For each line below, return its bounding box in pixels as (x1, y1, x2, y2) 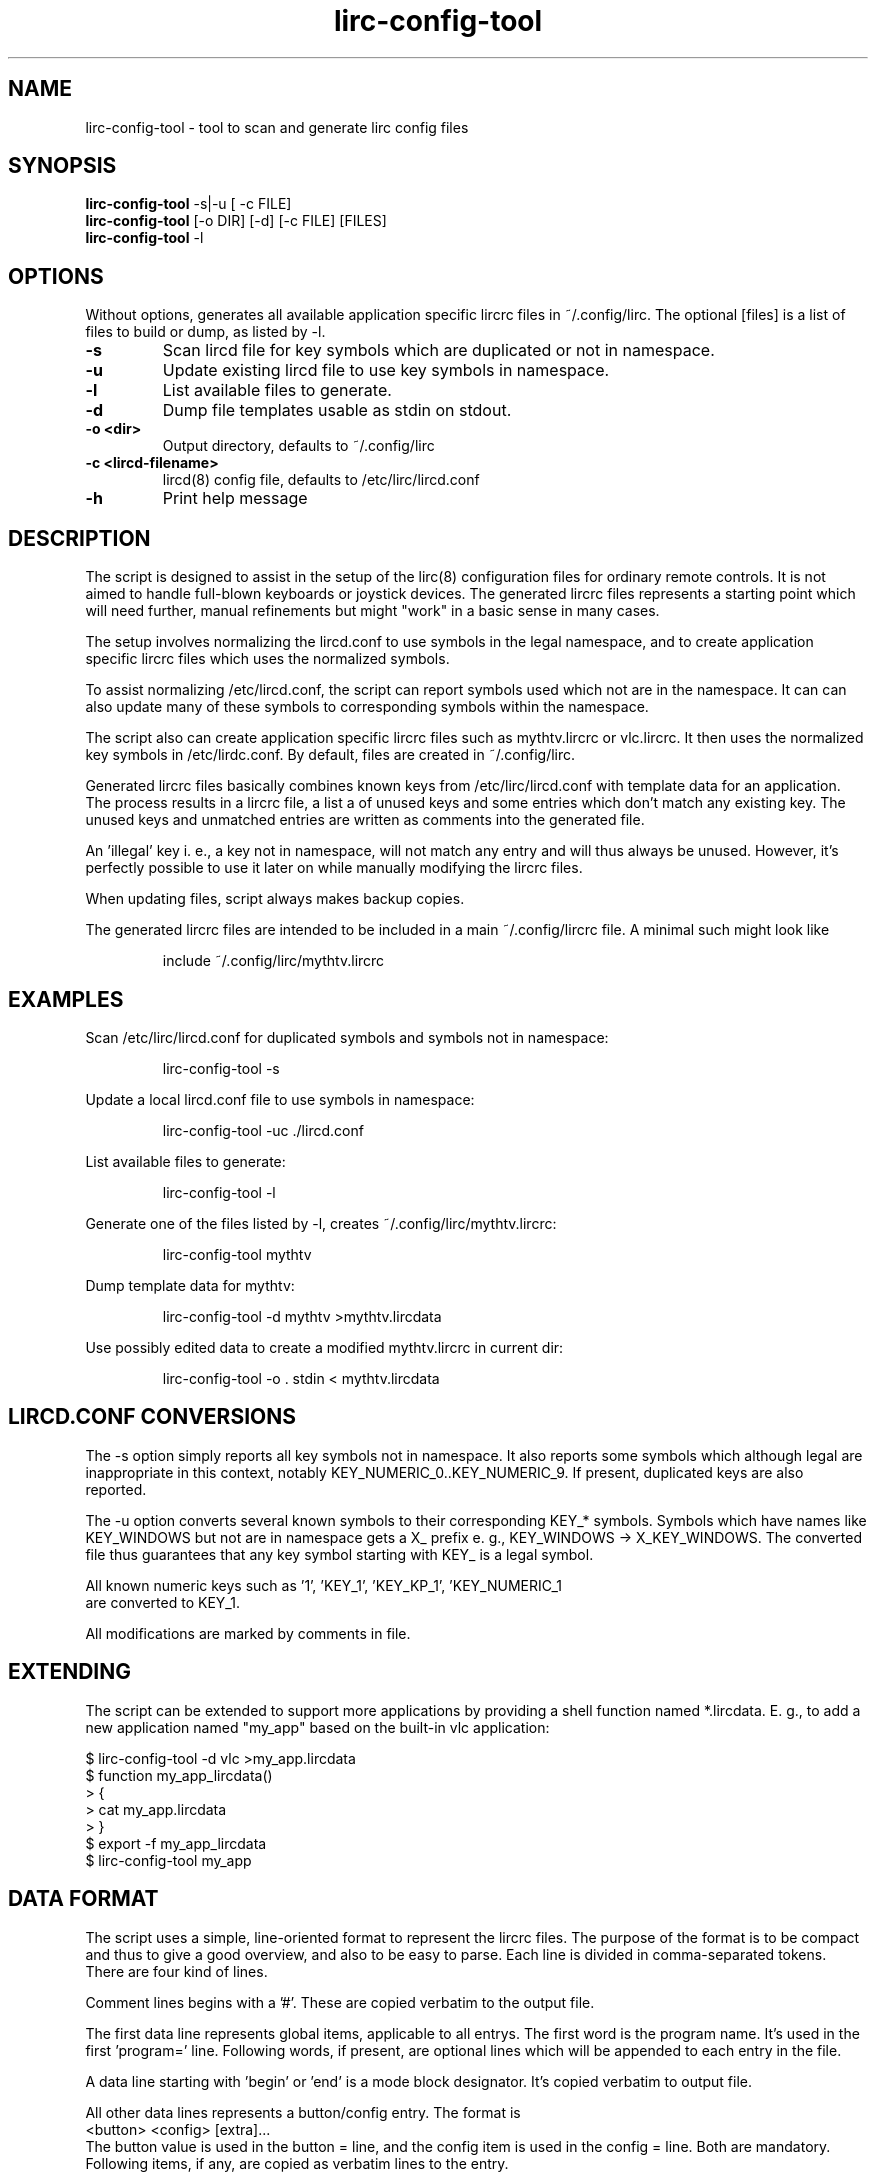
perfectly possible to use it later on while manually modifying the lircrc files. (85, 859, 583, 877)
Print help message (162, 488, 308, 509)
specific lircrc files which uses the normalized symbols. (85, 650, 450, 668)
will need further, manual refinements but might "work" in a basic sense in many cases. (85, 602, 660, 620)
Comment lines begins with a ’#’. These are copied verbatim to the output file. (85, 1993, 595, 2011)
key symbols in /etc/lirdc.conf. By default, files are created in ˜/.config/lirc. (85, 746, 576, 764)
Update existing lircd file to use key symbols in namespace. (162, 360, 610, 381)
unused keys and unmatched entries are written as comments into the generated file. (85, 811, 645, 829)
